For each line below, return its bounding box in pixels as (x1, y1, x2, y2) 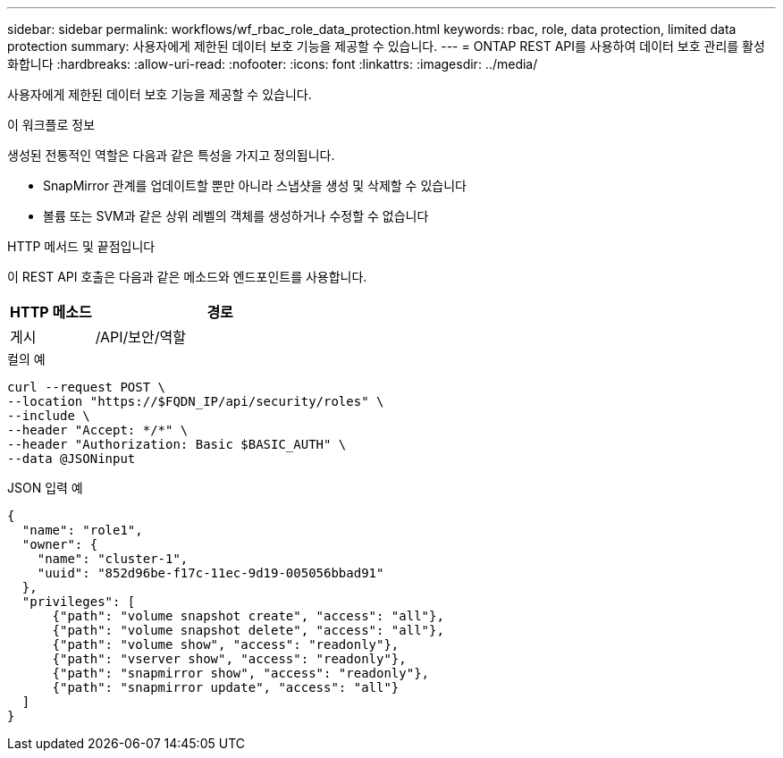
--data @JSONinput (7, 451, 136, 466)
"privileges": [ (21, 594, 136, 609)
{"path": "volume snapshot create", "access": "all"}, (52, 609, 444, 623)
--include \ (7, 408, 90, 423)
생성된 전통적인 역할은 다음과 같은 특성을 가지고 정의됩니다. (7, 147, 335, 163)
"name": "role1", (21, 523, 143, 537)
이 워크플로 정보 (7, 117, 96, 132)
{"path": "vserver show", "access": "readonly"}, (52, 652, 407, 666)
